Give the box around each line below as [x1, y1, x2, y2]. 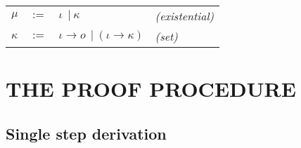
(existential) [155, 8, 214, 24]
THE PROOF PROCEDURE [6, 74, 296, 103]
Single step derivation [6, 122, 167, 144]
